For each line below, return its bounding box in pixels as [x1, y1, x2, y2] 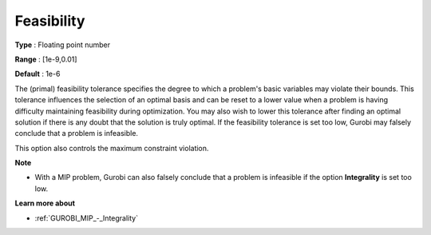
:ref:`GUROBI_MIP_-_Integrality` [34, 213, 139, 223]
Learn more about [14, 198, 76, 208]
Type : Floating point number [14, 40, 111, 50]
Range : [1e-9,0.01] [14, 54, 77, 64]
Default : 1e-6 [14, 69, 61, 79]
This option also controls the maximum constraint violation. [14, 143, 209, 153]
